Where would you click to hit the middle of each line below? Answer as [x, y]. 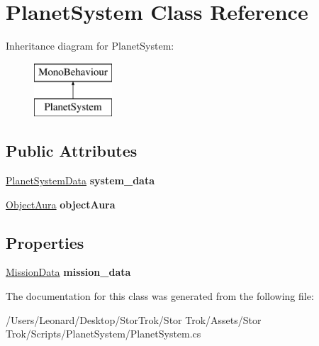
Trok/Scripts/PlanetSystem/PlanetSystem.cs [103, 334]
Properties [45, 242]
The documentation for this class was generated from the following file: [160, 296]
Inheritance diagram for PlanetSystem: [90, 46]
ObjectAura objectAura [61, 204]
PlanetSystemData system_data [80, 180]
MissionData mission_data [68, 272]
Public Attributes [72, 151]
